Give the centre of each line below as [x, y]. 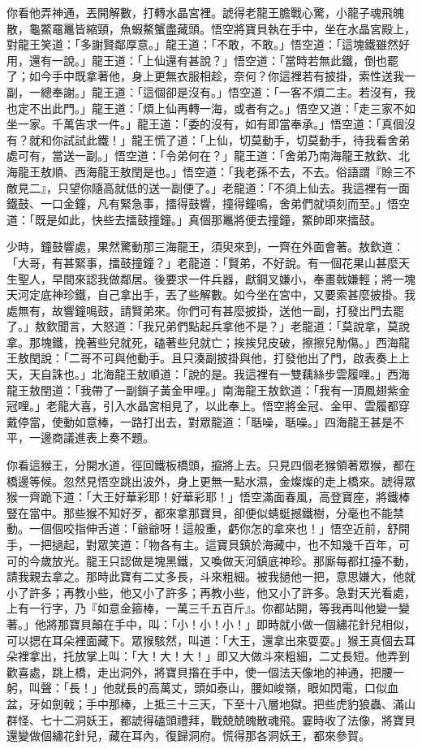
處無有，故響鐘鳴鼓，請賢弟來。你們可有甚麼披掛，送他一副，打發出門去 [200, 310]
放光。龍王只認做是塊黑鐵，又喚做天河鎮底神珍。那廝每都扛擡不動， [233, 560]
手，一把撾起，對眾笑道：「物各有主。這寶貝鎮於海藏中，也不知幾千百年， [202, 544]
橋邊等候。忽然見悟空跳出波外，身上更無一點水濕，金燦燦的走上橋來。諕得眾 [211, 481]
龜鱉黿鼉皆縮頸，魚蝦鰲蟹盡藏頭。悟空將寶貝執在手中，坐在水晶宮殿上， [222, 28]
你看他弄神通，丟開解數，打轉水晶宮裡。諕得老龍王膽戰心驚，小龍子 [188, 12]
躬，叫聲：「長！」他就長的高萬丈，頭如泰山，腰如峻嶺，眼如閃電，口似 [197, 688]
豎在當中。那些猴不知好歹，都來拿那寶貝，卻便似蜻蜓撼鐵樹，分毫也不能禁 [205, 512]
